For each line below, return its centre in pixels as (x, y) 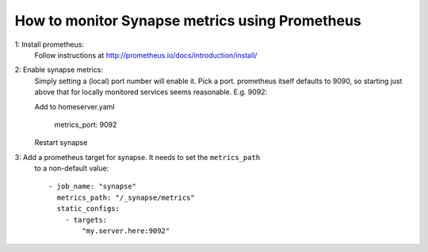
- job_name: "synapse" (93, 187)
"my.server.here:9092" (126, 231)
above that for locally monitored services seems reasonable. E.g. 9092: (151, 92)
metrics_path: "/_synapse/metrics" (126, 197)
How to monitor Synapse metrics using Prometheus (188, 21)
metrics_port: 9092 (86, 124)
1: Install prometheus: (50, 44)
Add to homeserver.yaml (75, 106)
